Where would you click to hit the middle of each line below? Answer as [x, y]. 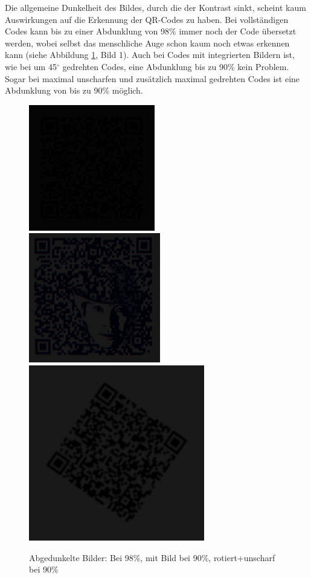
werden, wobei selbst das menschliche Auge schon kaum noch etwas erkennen [147, 43]
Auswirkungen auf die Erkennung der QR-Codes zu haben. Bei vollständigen [147, 19]
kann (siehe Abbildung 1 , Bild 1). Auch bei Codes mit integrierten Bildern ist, [150, 55]
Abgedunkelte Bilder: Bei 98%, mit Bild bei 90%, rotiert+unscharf [152, 557]
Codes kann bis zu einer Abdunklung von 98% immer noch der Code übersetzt [151, 31]
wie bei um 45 [31, 66]
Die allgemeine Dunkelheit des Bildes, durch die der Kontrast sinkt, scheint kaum [155, 7]
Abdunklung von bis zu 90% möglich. [74, 90]
